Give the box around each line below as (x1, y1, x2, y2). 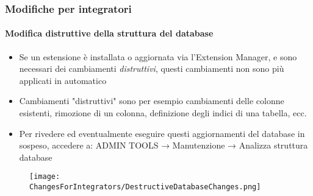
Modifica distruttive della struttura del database (5, 27, 214, 40)
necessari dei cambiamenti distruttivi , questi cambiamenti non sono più (19, 62, 284, 75)
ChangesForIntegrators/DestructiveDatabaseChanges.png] (29, 183, 261, 192)
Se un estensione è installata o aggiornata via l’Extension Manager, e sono (19, 50, 297, 63)
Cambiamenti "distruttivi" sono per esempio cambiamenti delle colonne (19, 94, 284, 107)
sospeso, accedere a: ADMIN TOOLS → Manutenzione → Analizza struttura (19, 139, 308, 152)
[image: (29, 172, 60, 181)
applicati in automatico (19, 74, 107, 86)
